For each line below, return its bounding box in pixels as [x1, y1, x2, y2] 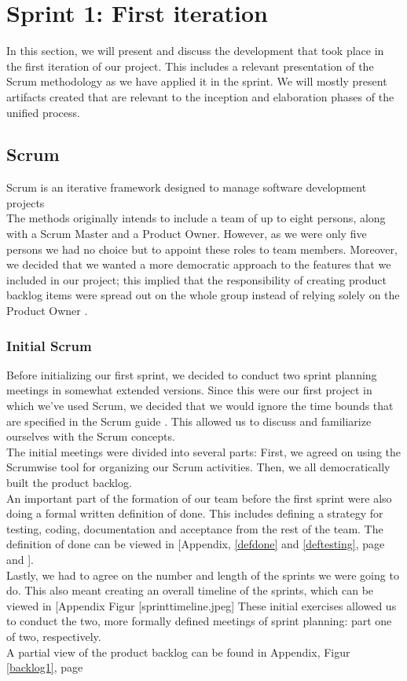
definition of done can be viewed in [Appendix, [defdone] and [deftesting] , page [6, 536, 385, 552]
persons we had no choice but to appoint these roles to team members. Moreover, [6, 240, 398, 257]
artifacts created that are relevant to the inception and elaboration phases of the [6, 88, 394, 104]
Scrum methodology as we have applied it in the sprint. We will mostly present [6, 73, 387, 90]
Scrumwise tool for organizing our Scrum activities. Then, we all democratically [6, 459, 390, 475]
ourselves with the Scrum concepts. [6, 428, 175, 445]
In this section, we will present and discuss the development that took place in [6, 42, 384, 59]
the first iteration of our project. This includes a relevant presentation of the [6, 57, 374, 74]
